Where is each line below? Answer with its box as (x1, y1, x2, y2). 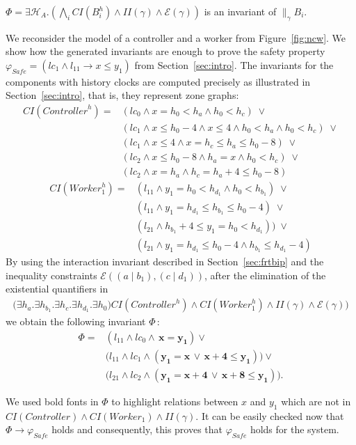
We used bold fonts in (6, 393, 99, 408)
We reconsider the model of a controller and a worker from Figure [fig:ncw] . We (6, 30, 346, 45)
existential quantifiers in (6, 281, 108, 296)
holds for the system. (250, 422, 339, 437)
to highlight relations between (111, 393, 238, 408)
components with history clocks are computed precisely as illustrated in (6, 74, 311, 88)
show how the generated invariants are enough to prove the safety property (6, 44, 325, 58)
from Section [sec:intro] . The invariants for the (134, 57, 334, 72)
